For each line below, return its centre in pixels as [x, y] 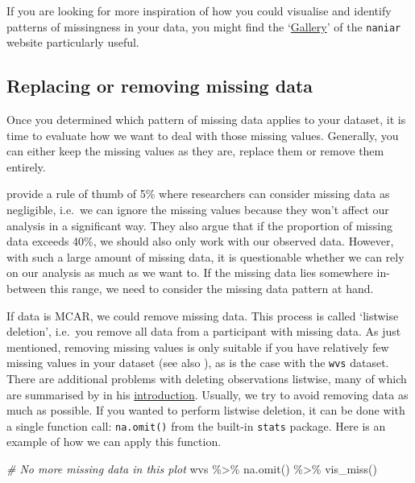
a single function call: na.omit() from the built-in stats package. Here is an [196, 425]
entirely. [26, 166]
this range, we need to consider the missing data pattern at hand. [212, 288]
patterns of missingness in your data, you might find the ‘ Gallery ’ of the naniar [204, 26]
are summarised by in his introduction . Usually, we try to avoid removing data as [207, 394]
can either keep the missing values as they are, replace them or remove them [195, 151]
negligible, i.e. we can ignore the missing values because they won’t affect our [198, 210]
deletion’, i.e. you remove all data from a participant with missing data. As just [204, 331]
